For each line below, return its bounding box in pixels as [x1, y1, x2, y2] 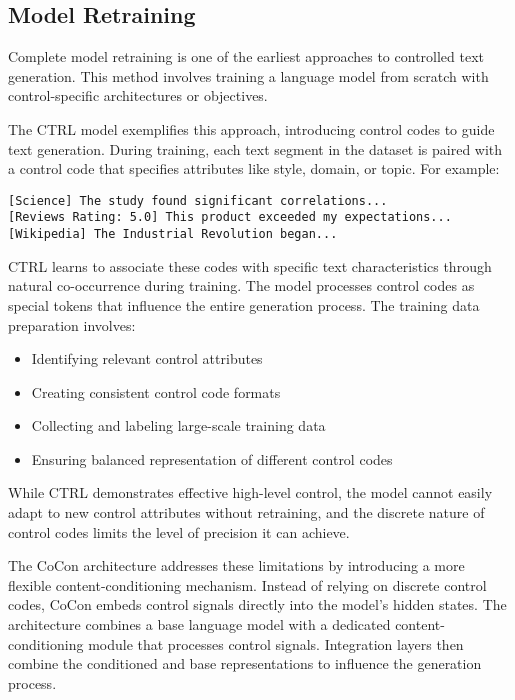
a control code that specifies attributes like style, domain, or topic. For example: [8, 158, 500, 179]
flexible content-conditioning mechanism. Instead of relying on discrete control [8, 574, 487, 595]
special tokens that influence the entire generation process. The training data [8, 294, 480, 315]
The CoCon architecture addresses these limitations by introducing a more [8, 555, 465, 576]
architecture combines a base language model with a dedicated [8, 614, 391, 635]
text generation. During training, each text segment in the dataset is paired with [8, 138, 503, 159]
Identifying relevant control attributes [31, 348, 263, 369]
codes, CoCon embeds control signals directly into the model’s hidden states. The [8, 594, 507, 615]
